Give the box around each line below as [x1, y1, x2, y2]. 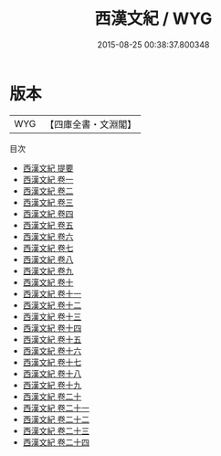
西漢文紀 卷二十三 [22, 425, 89, 436]
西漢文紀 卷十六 [22, 345, 82, 356]
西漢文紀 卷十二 [22, 299, 82, 311]
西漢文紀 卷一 [22, 174, 74, 185]
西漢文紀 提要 [22, 162, 74, 174]
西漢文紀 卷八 [22, 253, 74, 265]
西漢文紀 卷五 [22, 219, 74, 230]
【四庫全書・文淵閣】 [45, 118, 137, 131]
